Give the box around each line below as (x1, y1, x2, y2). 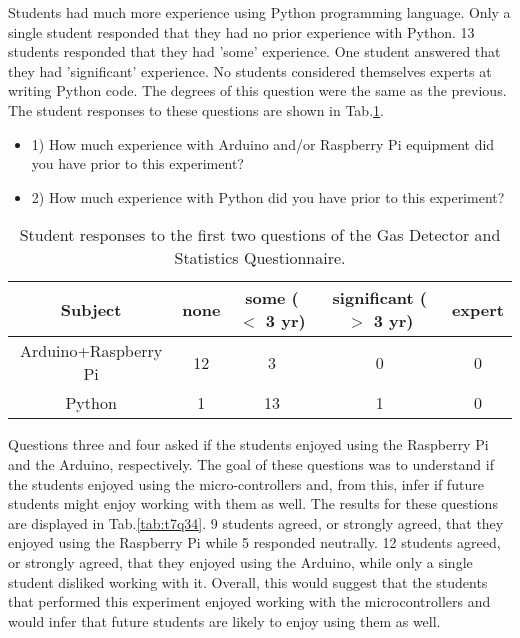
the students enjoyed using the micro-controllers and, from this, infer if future (8, 473, 484, 494)
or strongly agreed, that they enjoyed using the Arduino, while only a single (8, 551, 473, 572)
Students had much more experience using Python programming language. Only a (8, 2, 511, 22)
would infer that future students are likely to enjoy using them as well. (8, 610, 441, 631)
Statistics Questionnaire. (174, 246, 346, 270)
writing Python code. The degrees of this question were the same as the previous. (8, 80, 507, 101)
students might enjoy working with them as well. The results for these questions (8, 493, 498, 514)
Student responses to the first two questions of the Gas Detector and (19, 223, 501, 247)
